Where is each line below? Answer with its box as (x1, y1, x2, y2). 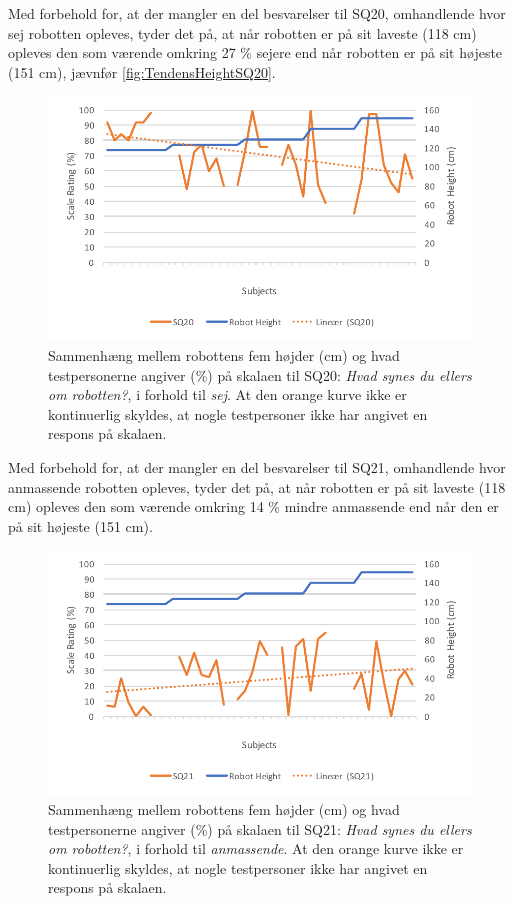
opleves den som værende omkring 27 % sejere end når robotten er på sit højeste (8, 42, 503, 63)
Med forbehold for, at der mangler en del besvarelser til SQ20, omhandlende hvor (8, 3, 506, 23)
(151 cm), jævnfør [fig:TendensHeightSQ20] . (8, 61, 276, 82)
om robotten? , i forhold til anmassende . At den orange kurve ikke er (48, 838, 464, 859)
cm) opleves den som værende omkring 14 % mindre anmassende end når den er (8, 496, 499, 517)
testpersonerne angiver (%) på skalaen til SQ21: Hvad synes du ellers (48, 818, 472, 839)
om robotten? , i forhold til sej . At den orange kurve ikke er (48, 384, 407, 405)
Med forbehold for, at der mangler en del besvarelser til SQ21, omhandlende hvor (8, 456, 506, 477)
